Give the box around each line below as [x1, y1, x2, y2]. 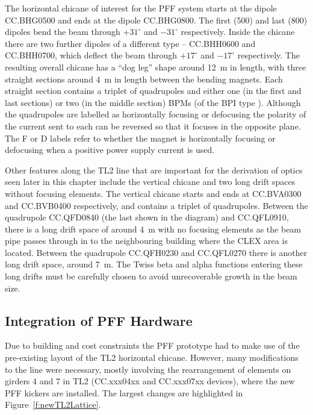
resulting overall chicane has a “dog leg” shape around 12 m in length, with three [5, 60, 306, 73]
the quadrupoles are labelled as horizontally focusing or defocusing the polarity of [5, 108, 306, 120]
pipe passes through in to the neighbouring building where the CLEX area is [5, 234, 288, 247]
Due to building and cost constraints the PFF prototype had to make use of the [5, 339, 300, 352]
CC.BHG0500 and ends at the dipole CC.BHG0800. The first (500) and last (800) [5, 13, 308, 26]
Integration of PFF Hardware [5, 311, 193, 329]
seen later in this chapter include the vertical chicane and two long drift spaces [5, 175, 296, 188]
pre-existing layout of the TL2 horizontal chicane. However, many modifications [5, 351, 299, 364]
